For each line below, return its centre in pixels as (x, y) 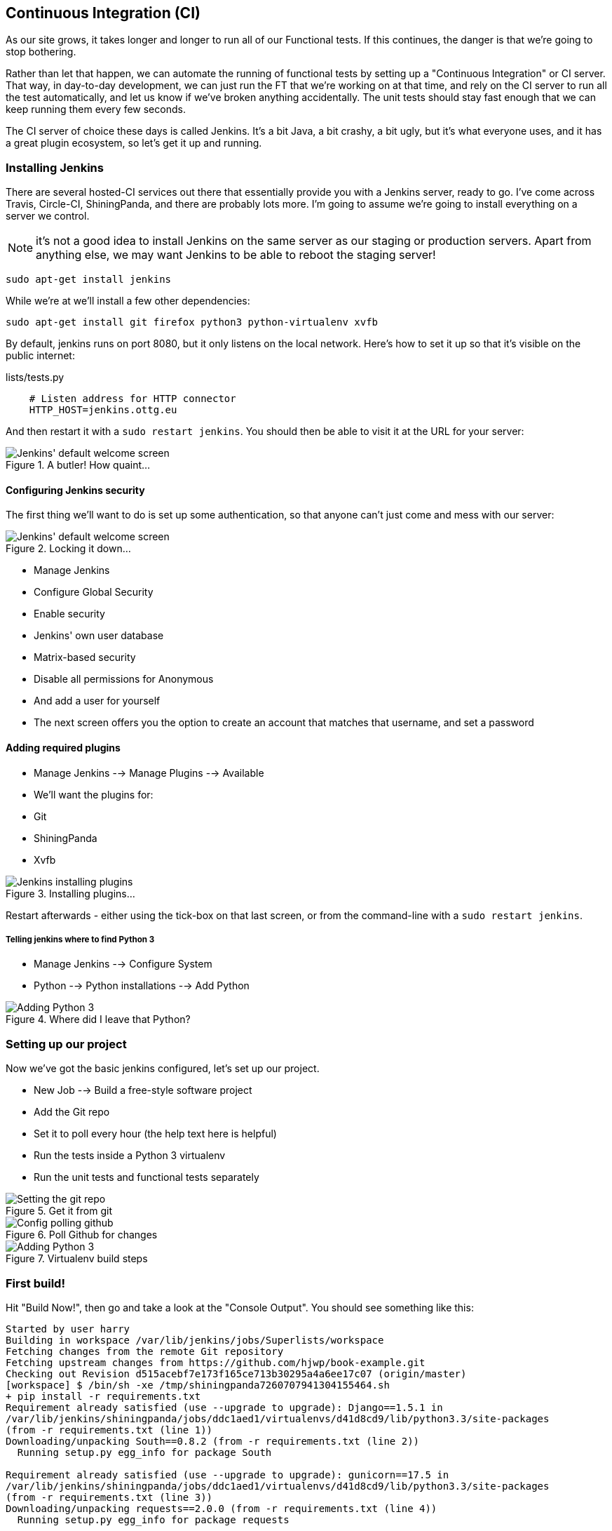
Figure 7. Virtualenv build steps (77, 1259)
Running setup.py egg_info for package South (144, 1452)
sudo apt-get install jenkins (89, 280)
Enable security (69, 614)
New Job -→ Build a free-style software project (143, 1090)
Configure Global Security (94, 592)
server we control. (48, 216)
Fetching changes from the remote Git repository (145, 1351)
